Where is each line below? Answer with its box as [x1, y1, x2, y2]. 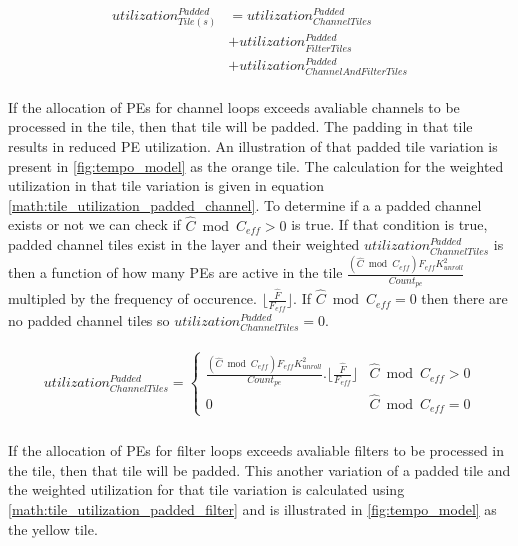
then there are [421, 288, 508, 309]
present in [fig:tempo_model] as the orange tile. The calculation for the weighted [8, 155, 504, 176]
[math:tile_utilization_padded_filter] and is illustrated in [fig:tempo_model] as [8, 499, 497, 520]
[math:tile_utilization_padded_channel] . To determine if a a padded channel [8, 194, 482, 215]
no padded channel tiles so [8, 310, 170, 331]
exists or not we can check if [8, 214, 181, 235]
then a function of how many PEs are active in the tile [8, 262, 343, 283]
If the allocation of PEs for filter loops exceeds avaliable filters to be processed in [8, 440, 505, 461]
